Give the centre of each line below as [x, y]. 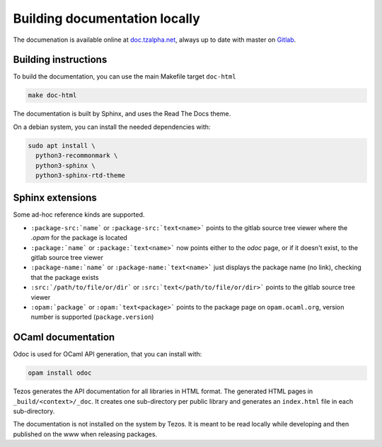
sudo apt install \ [62, 146]
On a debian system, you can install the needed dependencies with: [112, 127]
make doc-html [52, 95]
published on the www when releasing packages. [85, 434]
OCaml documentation [64, 338]
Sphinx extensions [55, 198]
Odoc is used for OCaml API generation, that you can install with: [108, 354]
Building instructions [60, 60]
